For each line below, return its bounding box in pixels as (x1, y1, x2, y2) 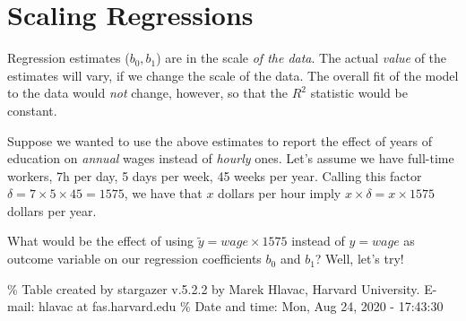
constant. (7, 100, 57, 119)
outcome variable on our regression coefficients (7, 249, 262, 268)
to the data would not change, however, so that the (7, 83, 288, 102)
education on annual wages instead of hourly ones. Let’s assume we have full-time (7, 149, 454, 168)
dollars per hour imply (218, 184, 341, 203)
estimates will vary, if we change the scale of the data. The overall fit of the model (7, 65, 459, 84)
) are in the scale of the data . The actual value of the (156, 48, 447, 67)
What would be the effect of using (7, 231, 194, 250)
